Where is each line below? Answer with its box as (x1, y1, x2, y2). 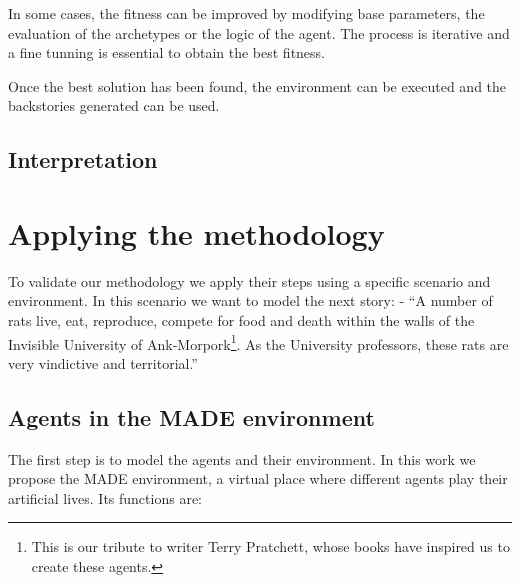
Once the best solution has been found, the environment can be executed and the (8, 75, 507, 96)
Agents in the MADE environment (8, 401, 375, 432)
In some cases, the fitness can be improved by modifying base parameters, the (8, 3, 485, 23)
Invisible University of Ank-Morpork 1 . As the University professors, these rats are (8, 330, 509, 354)
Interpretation (8, 144, 158, 175)
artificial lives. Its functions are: (8, 487, 202, 508)
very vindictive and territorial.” (8, 352, 198, 373)
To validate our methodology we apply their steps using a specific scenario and (8, 270, 491, 291)
